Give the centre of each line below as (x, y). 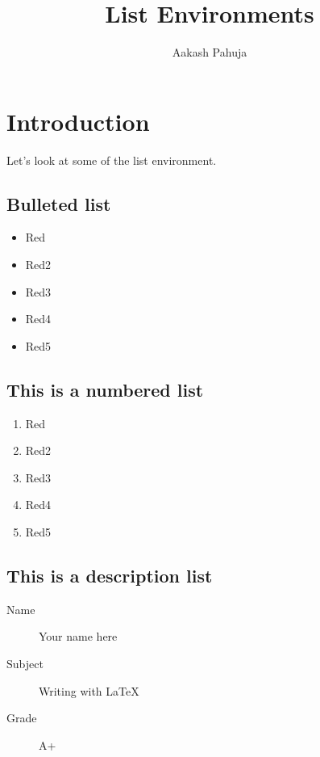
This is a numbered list (105, 389)
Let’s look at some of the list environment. (112, 160)
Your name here (78, 636)
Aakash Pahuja (210, 52)
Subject (25, 663)
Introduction (78, 121)
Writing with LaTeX (89, 690)
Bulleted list (59, 203)
